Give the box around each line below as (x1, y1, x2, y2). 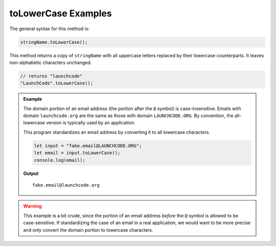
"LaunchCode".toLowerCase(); (20, 80, 94, 86)
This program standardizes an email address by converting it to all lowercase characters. (23, 129, 211, 135)
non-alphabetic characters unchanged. (9, 59, 92, 65)
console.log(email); (34, 157, 85, 163)
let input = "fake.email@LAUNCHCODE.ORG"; (34, 143, 142, 148)
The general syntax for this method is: (9, 26, 89, 32)
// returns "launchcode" (20, 73, 83, 79)
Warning (23, 203, 42, 209)
